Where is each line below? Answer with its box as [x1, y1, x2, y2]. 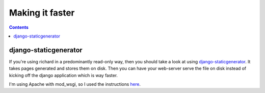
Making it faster [9, 7, 75, 18]
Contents [9, 24, 29, 30]
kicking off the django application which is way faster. [9, 72, 118, 78]
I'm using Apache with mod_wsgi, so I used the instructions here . [9, 81, 141, 87]
